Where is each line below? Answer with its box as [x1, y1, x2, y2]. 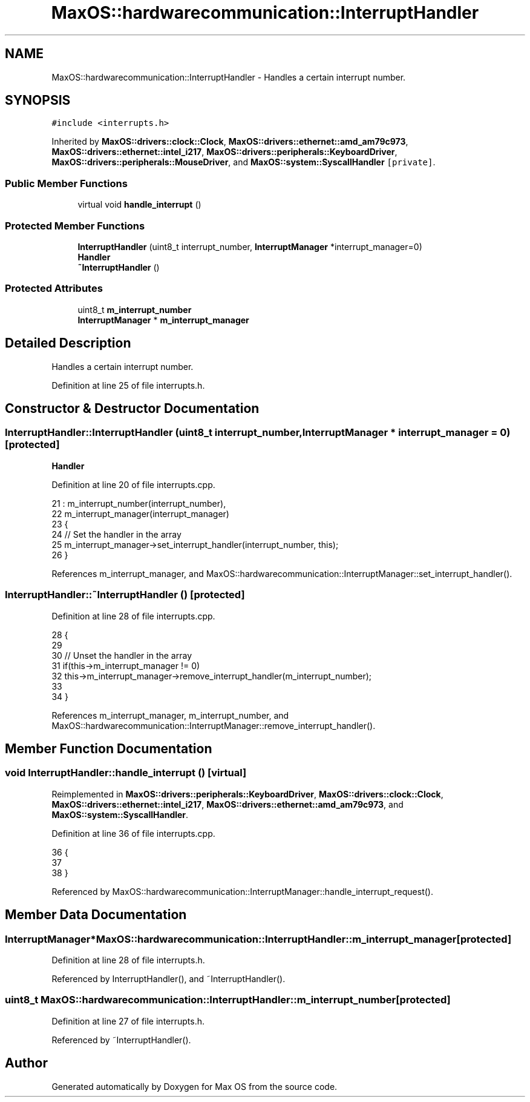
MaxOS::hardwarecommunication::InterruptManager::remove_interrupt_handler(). [51, 720, 376, 731]
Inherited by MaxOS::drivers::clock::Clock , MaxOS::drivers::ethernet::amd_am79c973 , [51, 136, 408, 147]
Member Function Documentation [5, 741, 212, 756]
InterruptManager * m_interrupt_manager [77, 314, 249, 325]
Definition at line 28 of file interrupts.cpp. [51, 610, 215, 621]
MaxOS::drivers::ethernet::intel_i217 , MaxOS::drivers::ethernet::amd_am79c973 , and [51, 799, 404, 810]
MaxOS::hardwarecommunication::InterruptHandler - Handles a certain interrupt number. [51, 71, 406, 82]
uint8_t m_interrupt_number [77, 304, 192, 315]
